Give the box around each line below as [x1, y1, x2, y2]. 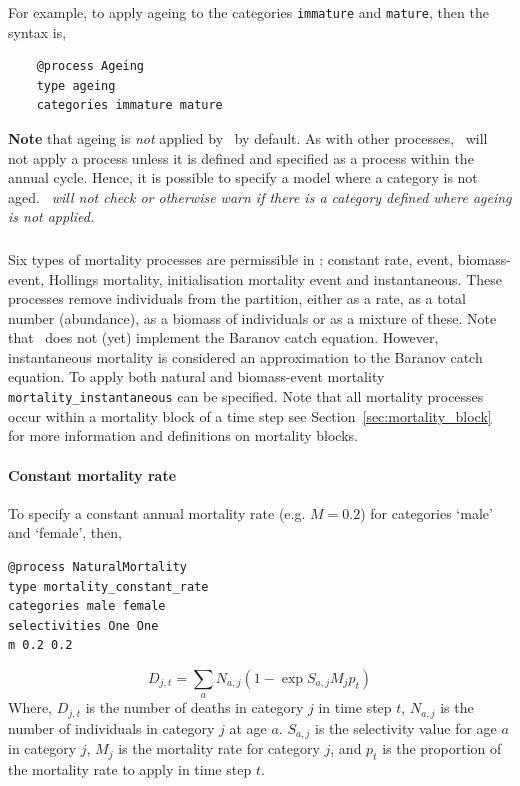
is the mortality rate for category [118, 738, 320, 759]
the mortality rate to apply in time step [8, 758, 252, 779]
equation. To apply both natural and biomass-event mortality [8, 366, 385, 387]
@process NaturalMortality [8, 559, 187, 574]
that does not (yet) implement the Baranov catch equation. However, [8, 327, 439, 348]
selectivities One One [8, 618, 159, 633]
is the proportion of [382, 738, 502, 759]
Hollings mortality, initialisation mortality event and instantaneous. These [48, 268, 502, 289]
